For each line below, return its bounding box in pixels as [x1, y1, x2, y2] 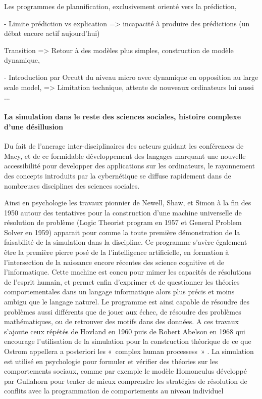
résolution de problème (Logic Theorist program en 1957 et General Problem [4, 217, 242, 228]
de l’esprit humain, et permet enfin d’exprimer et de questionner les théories [4, 276, 240, 287]
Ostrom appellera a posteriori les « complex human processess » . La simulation [4, 346, 254, 357]
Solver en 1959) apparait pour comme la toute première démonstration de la [4, 227, 240, 237]
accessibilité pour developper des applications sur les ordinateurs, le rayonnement [4, 160, 255, 171]
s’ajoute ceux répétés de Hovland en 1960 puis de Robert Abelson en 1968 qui [4, 326, 245, 336]
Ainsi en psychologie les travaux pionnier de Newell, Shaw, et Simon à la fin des [4, 197, 251, 208]
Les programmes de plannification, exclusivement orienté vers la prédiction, [4, 1, 237, 11]
